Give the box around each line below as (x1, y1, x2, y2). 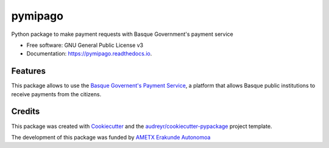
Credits (11, 107, 40, 117)
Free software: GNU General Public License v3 (26, 41, 144, 49)
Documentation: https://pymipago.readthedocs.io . (26, 50, 152, 57)
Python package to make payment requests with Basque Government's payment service (11, 30, 234, 38)
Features (11, 66, 46, 76)
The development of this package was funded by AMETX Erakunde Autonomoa (11, 133, 211, 141)
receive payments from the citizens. (11, 90, 102, 97)
